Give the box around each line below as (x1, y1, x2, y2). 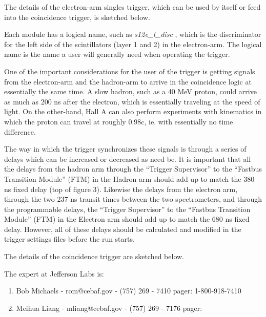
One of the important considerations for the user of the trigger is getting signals (4, 66, 255, 76)
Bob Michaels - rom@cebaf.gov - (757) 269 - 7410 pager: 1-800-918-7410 (16, 285, 241, 296)
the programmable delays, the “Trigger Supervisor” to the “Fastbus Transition (4, 203, 251, 214)
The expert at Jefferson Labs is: (4, 268, 104, 279)
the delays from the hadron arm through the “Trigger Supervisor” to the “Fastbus (4, 163, 262, 174)
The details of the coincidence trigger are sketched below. (4, 251, 185, 262)
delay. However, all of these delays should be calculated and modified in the (4, 223, 241, 234)
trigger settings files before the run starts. (4, 234, 135, 244)
